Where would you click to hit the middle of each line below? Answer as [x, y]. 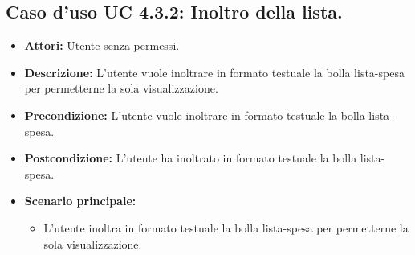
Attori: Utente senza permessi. [102, 45]
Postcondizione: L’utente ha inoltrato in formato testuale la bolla [191, 158]
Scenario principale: [80, 201]
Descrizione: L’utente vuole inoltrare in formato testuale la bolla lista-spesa [214, 72]
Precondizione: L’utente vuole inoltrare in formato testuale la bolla [195, 115]
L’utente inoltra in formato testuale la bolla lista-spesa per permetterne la [226, 227]
